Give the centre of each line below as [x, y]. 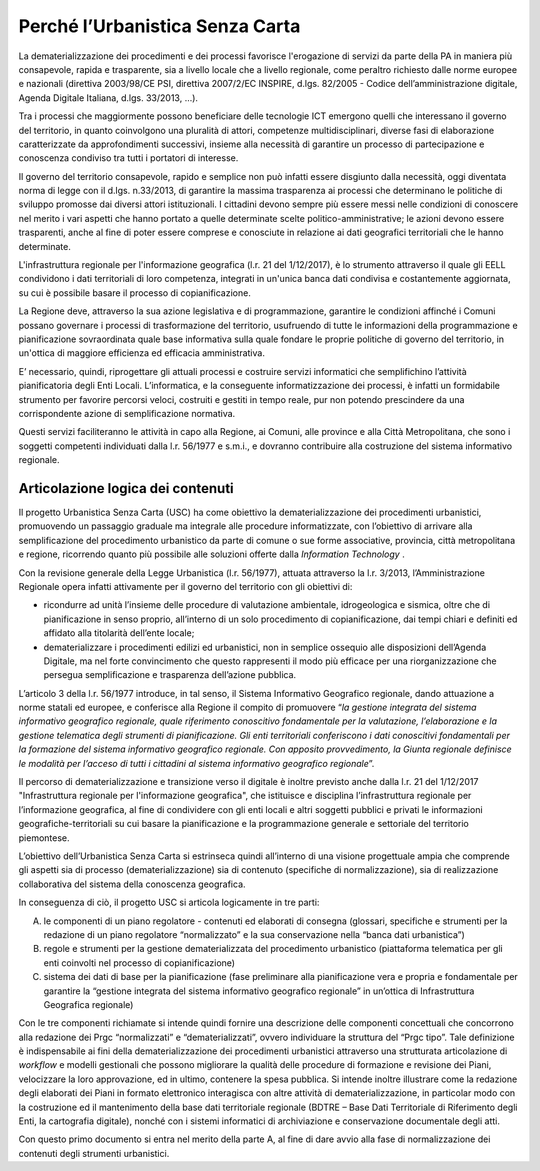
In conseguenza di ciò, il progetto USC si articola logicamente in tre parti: [169, 902]
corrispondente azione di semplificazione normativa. [127, 413]
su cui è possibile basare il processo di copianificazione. [135, 292]
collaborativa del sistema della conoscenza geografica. [132, 884]
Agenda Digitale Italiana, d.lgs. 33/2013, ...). [108, 97]
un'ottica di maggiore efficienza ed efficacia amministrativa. [141, 353]
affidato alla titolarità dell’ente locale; [119, 633]
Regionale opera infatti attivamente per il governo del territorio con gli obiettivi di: [185, 586]
